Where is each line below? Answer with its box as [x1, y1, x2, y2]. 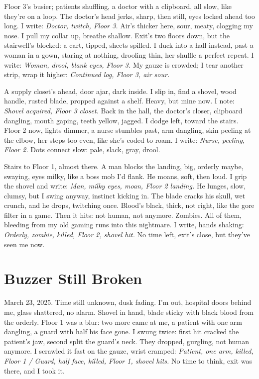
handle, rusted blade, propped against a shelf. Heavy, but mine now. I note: [4, 95, 235, 106]
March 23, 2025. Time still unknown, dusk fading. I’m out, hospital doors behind [4, 297, 252, 307]
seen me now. [4, 239, 45, 249]
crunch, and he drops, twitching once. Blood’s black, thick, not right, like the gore [4, 200, 255, 210]
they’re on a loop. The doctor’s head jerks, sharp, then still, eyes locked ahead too [4, 10, 255, 21]
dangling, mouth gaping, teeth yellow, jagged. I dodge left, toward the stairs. [4, 115, 239, 125]
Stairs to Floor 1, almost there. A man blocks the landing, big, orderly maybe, [4, 161, 244, 171]
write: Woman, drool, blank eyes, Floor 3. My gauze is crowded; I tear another [4, 59, 244, 70]
